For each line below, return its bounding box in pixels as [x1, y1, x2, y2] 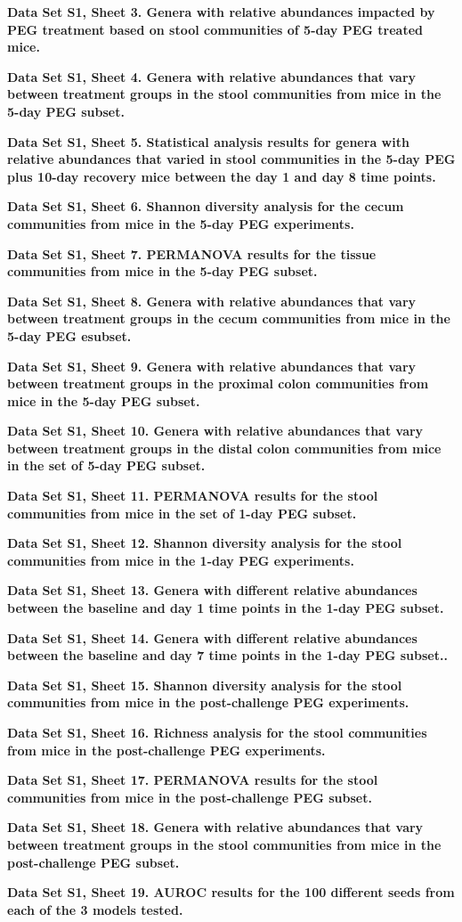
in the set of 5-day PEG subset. [7, 456, 206, 475]
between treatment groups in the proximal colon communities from [7, 374, 429, 393]
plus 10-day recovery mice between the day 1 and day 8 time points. [7, 167, 436, 185]
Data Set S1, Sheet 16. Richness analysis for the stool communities [7, 723, 427, 741]
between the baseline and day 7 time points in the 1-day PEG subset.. [7, 646, 448, 665]
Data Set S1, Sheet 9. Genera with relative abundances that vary [7, 356, 417, 375]
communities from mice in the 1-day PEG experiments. [7, 551, 354, 569]
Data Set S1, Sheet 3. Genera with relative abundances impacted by [7, 3, 435, 20]
